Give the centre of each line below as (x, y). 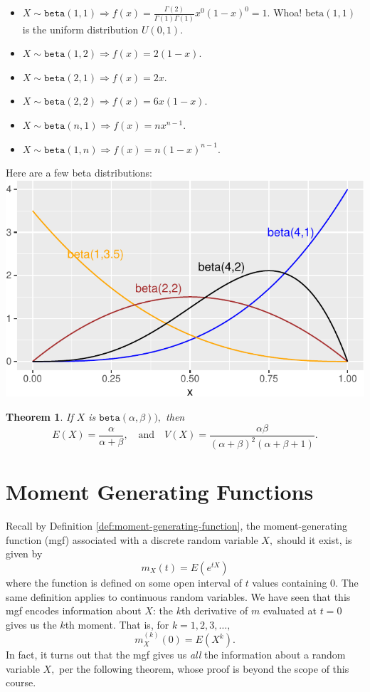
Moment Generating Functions (160, 492)
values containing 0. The (305, 582)
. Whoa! (285, 12)
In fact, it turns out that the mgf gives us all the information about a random (176, 655)
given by (24, 554)
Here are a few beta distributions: (79, 173)
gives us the (31, 624)
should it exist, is (314, 539)
